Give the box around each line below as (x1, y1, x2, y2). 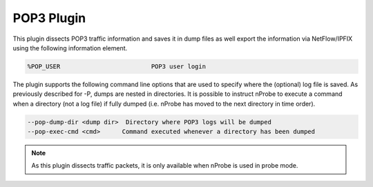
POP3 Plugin (12, 10, 86, 26)
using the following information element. (12, 43, 128, 52)
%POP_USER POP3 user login (27, 62, 207, 70)
